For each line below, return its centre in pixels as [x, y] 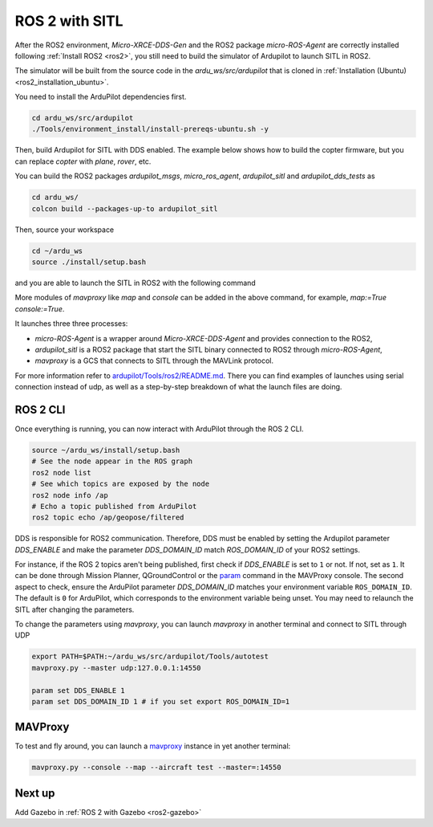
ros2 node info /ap [70, 495]
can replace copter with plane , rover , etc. [83, 161]
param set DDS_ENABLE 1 [79, 690]
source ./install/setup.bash [89, 262]
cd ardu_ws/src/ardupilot [83, 118]
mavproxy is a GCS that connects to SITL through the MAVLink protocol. [154, 361]
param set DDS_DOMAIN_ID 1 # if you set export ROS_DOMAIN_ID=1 [161, 701]
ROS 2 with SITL [69, 21]
